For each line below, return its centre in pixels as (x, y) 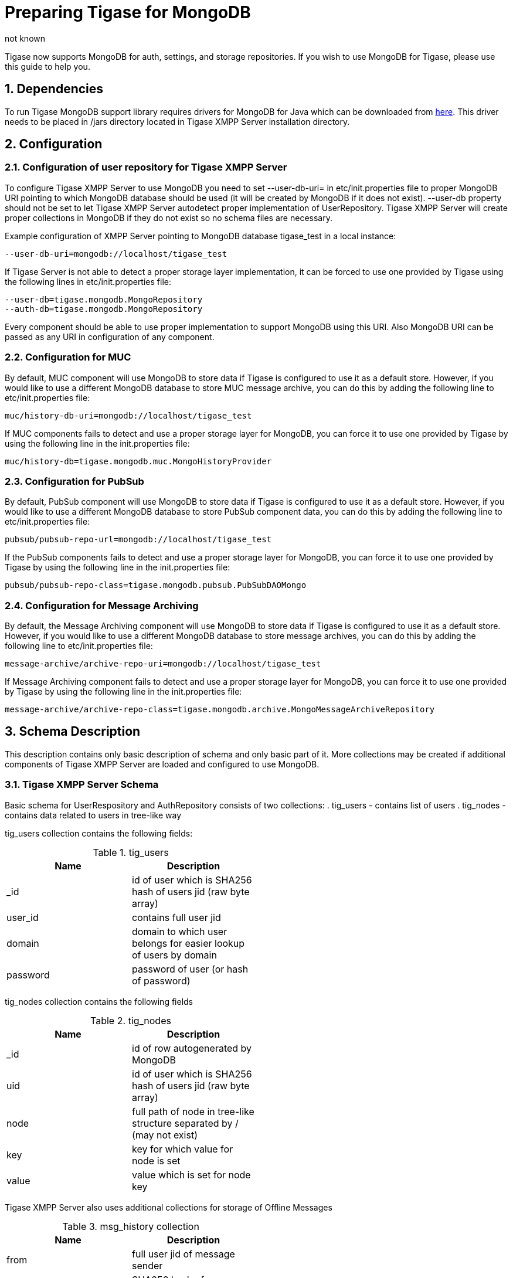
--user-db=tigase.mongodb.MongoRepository (104, 299)
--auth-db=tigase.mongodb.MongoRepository (104, 309)
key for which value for (183, 1149)
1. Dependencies (54, 89)
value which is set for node (191, 1175)
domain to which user (180, 931)
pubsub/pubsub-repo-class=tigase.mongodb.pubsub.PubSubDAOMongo (156, 585)
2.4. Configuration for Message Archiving (102, 605)
